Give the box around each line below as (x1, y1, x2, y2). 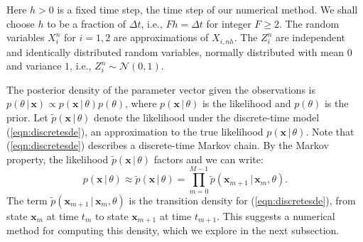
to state (94, 208, 129, 223)
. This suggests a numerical (217, 208, 335, 223)
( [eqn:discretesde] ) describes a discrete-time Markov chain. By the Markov (6, 138, 329, 153)
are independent (275, 30, 346, 45)
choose (6, 16, 35, 31)
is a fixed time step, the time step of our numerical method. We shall (57, 2, 358, 16)
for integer (206, 16, 251, 31)
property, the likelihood (6, 151, 109, 166)
